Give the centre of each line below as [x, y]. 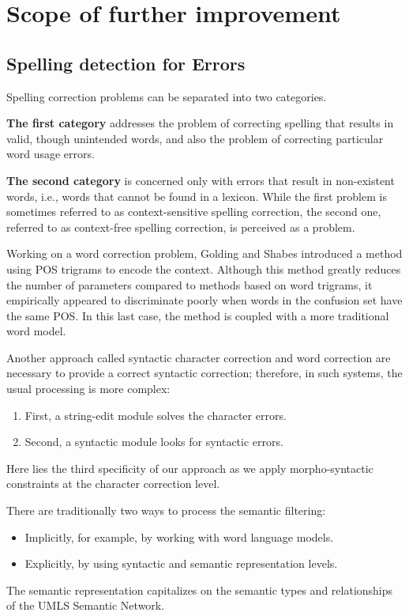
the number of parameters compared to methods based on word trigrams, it [189, 284]
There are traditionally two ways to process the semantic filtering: [166, 510]
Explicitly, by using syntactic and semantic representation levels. [181, 563]
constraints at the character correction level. [113, 484]
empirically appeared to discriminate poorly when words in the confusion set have [204, 300]
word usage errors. [51, 154]
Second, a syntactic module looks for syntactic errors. [154, 442]
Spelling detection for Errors [126, 63]
